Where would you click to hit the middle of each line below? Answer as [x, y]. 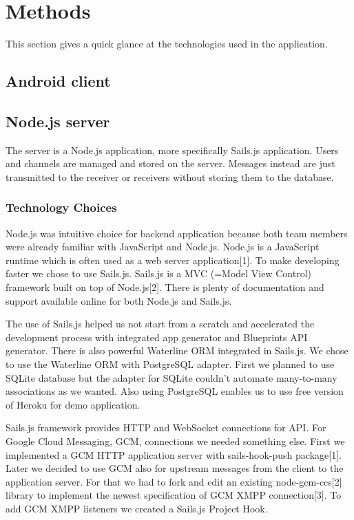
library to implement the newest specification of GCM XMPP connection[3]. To [174, 495]
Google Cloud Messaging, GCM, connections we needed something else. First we [175, 441]
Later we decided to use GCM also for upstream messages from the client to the [175, 468]
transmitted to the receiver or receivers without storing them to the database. [170, 176]
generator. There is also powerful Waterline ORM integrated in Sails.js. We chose [177, 350]
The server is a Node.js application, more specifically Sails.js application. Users [172, 150]
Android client [58, 81]
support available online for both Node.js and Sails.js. [119, 300]
